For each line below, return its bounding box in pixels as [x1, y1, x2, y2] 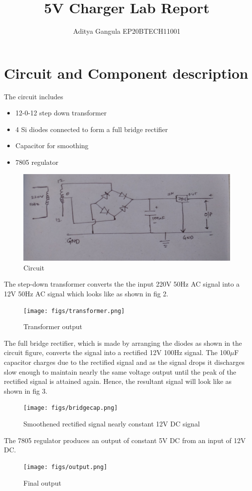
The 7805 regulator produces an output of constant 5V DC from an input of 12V [4, 435, 246, 445]
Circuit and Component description [4, 63, 249, 83]
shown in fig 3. [4, 385, 48, 396]
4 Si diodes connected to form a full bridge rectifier [15, 124, 168, 134]
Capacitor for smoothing [15, 140, 89, 151]
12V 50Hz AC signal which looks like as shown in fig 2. [4, 289, 169, 299]
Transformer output [23, 321, 82, 332]
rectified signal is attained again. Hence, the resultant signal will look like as [4, 376, 232, 386]
